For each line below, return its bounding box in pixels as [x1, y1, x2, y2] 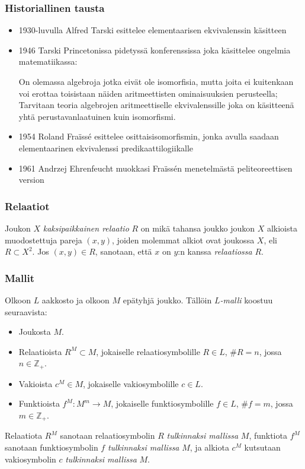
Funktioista [18, 397, 60, 410]
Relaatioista [18, 345, 62, 357]
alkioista [267, 221, 297, 234]
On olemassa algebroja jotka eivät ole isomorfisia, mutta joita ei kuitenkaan [18, 75, 294, 87]
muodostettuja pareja [5, 233, 82, 246]
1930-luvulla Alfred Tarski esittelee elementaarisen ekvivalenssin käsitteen [18, 24, 287, 36]
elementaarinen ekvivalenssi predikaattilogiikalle [18, 141, 194, 154]
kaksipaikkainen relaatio [43, 221, 129, 234]
